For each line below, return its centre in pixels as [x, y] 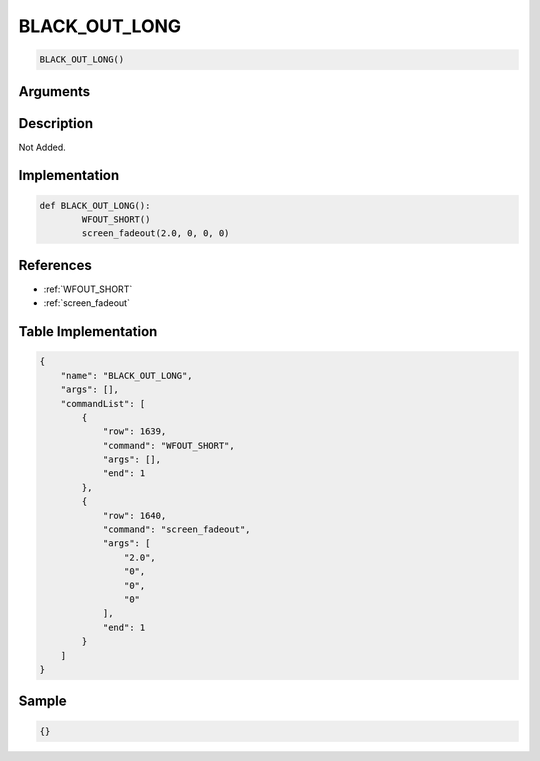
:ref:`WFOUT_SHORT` [88, 289]
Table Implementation [88, 331]
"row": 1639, [134, 431]
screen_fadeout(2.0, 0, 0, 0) [155, 233]
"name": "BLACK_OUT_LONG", [127, 375]
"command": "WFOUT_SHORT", [168, 445]
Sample [42, 701]
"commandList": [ [103, 403]
